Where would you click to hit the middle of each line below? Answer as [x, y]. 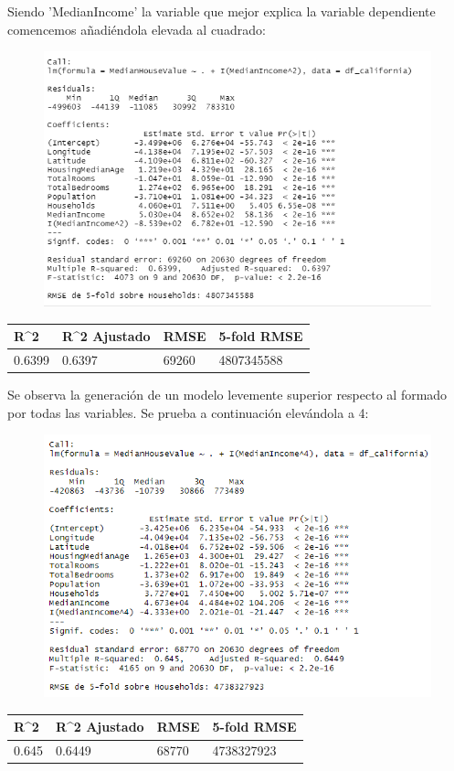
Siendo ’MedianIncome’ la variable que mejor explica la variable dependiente [222, 11]
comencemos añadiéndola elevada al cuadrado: [137, 29]
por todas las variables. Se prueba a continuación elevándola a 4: [188, 412]
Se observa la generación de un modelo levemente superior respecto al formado [227, 394]
